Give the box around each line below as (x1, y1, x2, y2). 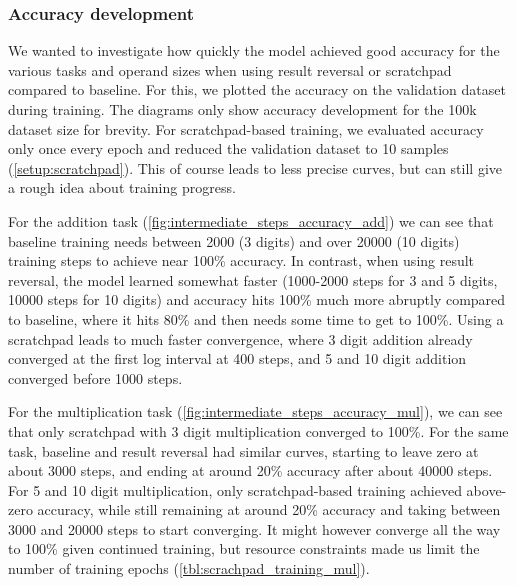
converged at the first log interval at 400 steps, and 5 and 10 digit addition (8, 348, 467, 369)
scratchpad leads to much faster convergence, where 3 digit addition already (8, 328, 473, 349)
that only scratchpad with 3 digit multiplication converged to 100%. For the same (8, 420, 509, 441)
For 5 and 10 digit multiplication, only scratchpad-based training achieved (8, 479, 462, 500)
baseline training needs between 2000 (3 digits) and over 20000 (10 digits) (8, 230, 460, 251)
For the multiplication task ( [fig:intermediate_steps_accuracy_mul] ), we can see (8, 401, 503, 422)
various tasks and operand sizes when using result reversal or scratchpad (8, 59, 452, 80)
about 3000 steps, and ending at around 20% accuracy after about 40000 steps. (8, 460, 493, 481)
